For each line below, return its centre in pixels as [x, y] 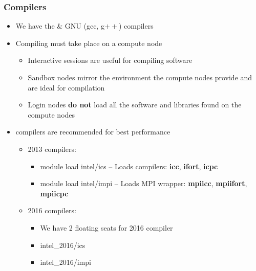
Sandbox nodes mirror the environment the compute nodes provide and [140, 77]
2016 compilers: [52, 210]
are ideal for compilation [66, 87]
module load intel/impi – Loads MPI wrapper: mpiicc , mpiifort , [144, 183]
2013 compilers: [52, 149]
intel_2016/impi [66, 262]
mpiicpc [54, 193]
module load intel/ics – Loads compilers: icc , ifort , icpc [129, 166]
